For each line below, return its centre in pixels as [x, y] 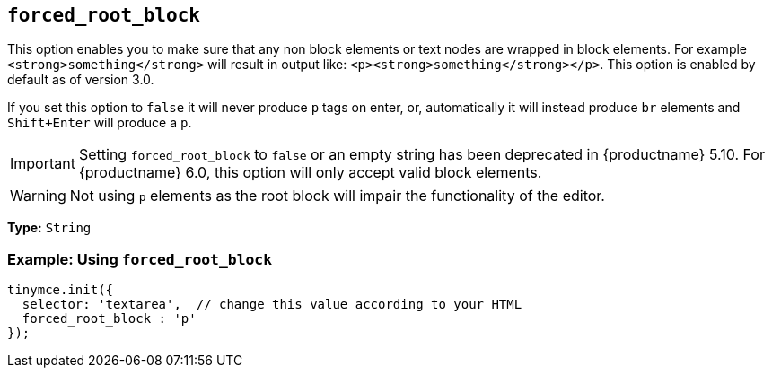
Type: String [49, 228]
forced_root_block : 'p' [109, 319]
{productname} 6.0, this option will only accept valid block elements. [310, 173]
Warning [38, 196]
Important [43, 164]
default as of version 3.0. [81, 80]
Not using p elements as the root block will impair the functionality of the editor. [337, 196]
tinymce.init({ [61, 290]
